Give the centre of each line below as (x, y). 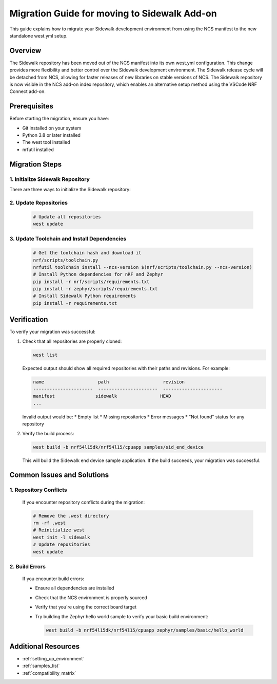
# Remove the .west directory (71, 516)
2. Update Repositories (38, 202)
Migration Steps (36, 164)
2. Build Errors (28, 566)
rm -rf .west (50, 523)
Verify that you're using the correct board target (86, 607)
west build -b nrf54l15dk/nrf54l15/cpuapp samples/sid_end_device (118, 447)
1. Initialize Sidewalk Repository (50, 179)
